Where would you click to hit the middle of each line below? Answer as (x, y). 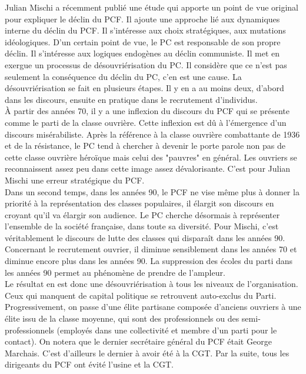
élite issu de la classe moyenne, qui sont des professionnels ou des (122, 318)
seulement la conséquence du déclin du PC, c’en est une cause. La (123, 76)
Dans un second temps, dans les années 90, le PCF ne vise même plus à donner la (152, 191)
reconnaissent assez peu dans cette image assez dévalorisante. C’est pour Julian (148, 168)
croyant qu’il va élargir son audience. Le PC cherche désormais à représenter (142, 214)
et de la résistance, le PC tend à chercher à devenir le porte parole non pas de (145, 146)
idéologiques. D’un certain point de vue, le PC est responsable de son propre (143, 41)
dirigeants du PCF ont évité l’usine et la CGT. (89, 364)
